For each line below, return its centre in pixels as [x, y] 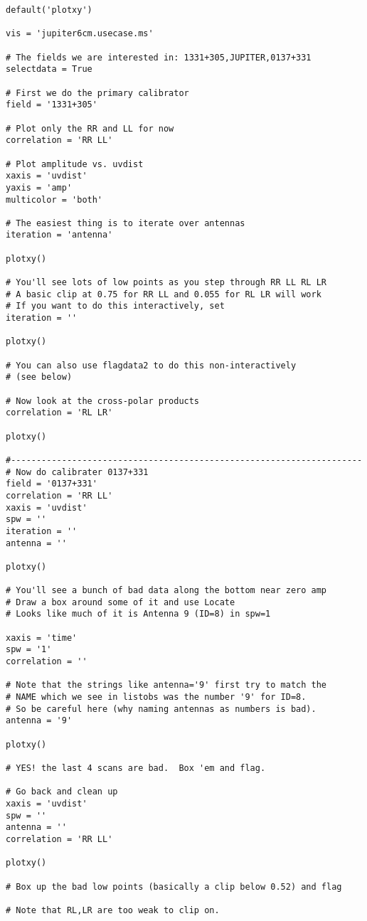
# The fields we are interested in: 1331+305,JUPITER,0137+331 [159, 57]
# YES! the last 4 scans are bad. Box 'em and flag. [136, 768]
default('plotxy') [49, 10]
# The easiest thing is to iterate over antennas [126, 223]
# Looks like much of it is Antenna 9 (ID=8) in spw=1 [138, 614]
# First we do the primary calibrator [97, 93]
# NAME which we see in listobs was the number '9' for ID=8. [156, 697]
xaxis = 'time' [42, 638]
